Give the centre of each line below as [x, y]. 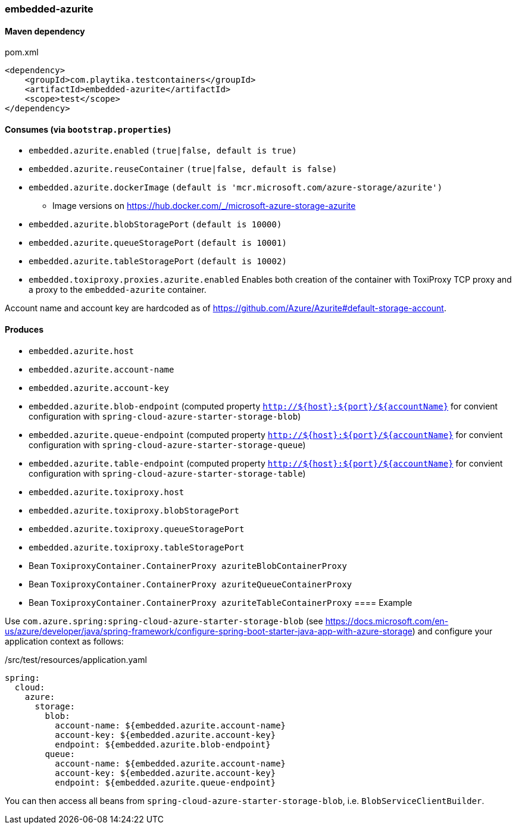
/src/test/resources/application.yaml [76, 659]
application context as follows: [64, 641]
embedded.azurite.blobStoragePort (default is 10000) [155, 225]
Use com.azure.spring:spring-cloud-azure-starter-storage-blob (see [164, 621]
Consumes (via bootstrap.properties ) [88, 129]
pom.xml [22, 52]
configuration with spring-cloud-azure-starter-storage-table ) [167, 473]
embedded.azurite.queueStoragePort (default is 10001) [158, 243]
